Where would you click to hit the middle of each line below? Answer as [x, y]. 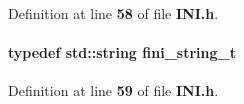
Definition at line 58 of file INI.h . [113, 13]
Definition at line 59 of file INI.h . [113, 90]
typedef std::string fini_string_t [122, 52]
